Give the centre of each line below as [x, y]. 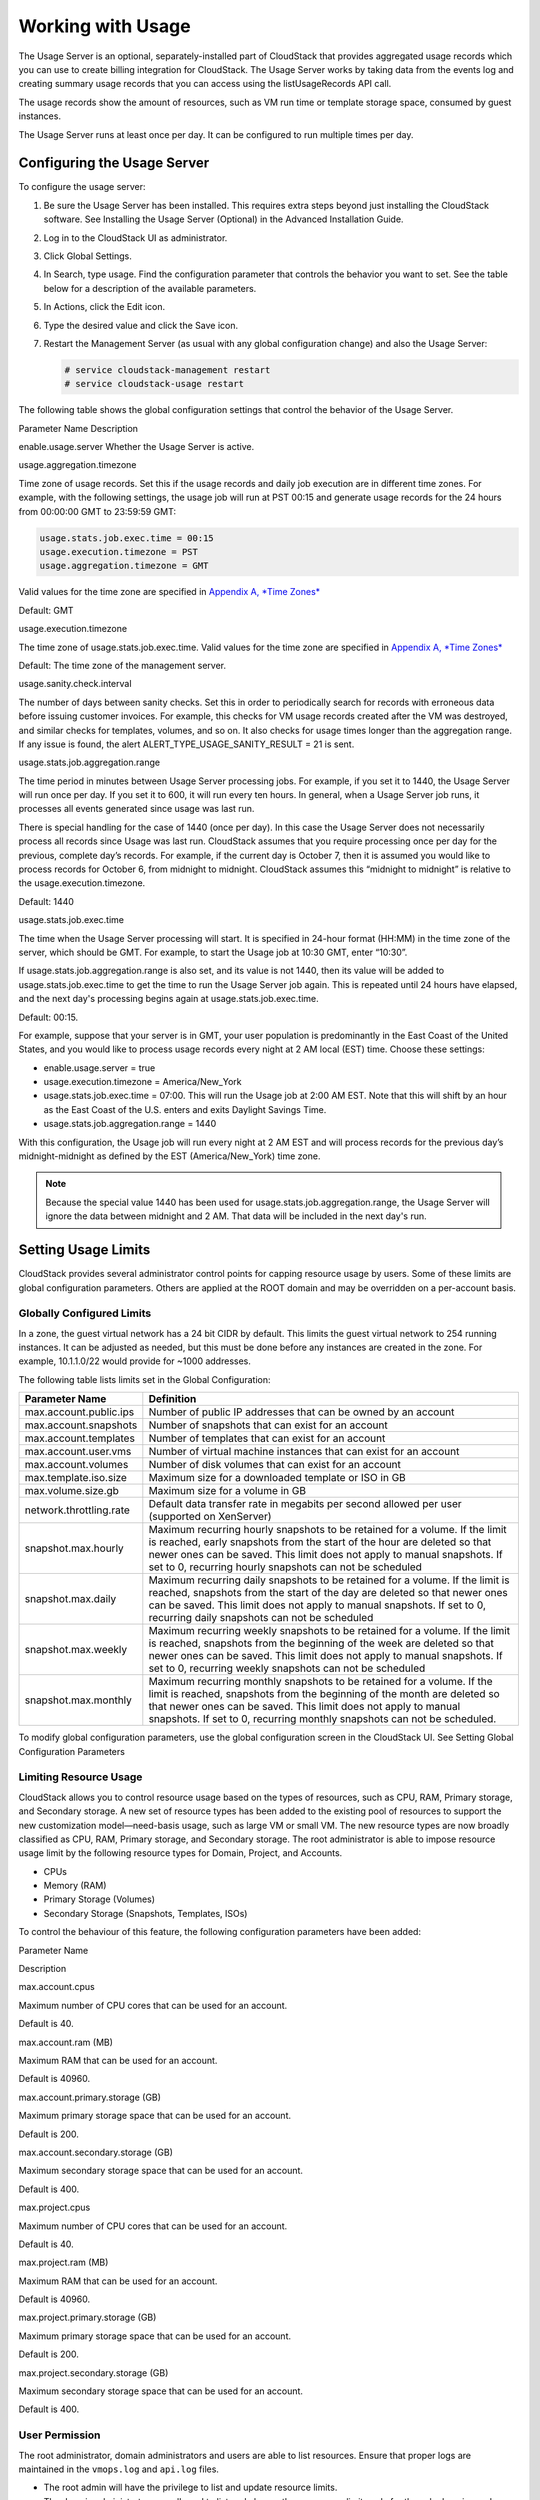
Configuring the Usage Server [114, 163]
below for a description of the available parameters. [150, 288]
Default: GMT [46, 610]
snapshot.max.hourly [74, 1548]
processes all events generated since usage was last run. [136, 809]
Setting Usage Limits [84, 1250]
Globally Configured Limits [85, 1313]
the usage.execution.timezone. [82, 883]
